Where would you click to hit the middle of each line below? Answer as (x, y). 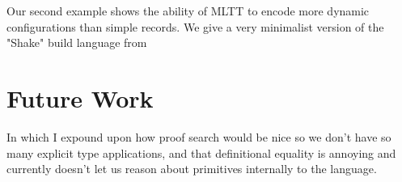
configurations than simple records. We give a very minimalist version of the (195, 26)
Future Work (80, 97)
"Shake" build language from (77, 42)
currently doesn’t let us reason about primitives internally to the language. (192, 169)
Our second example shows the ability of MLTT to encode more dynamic (188, 11)
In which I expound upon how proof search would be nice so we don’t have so (199, 136)
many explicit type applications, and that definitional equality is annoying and (201, 152)
